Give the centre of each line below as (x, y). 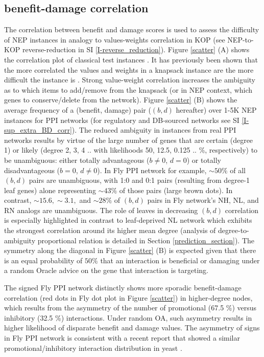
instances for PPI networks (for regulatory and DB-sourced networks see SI (122, 120)
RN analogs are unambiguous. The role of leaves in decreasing (101, 210)
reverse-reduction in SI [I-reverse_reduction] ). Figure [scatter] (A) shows (136, 49)
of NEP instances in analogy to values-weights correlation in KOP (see (115, 39)
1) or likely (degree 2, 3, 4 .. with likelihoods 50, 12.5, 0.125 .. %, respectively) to (131, 150)
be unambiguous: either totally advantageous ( (77, 160)
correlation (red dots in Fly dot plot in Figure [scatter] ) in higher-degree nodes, (128, 297)
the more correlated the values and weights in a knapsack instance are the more (129, 69)
